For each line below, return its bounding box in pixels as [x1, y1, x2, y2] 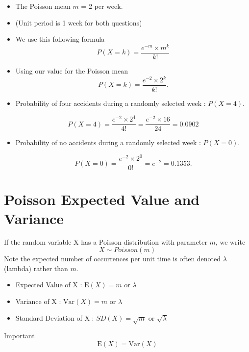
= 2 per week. [81, 1, 123, 11]
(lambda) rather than [4, 263, 68, 273]
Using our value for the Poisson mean [15, 65, 128, 75]
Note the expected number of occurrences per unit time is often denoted [4, 253, 221, 264]
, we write [215, 236, 246, 247]
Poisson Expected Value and [4, 189, 200, 209]
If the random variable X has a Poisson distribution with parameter [4, 236, 207, 247]
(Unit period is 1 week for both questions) [15, 17, 142, 27]
